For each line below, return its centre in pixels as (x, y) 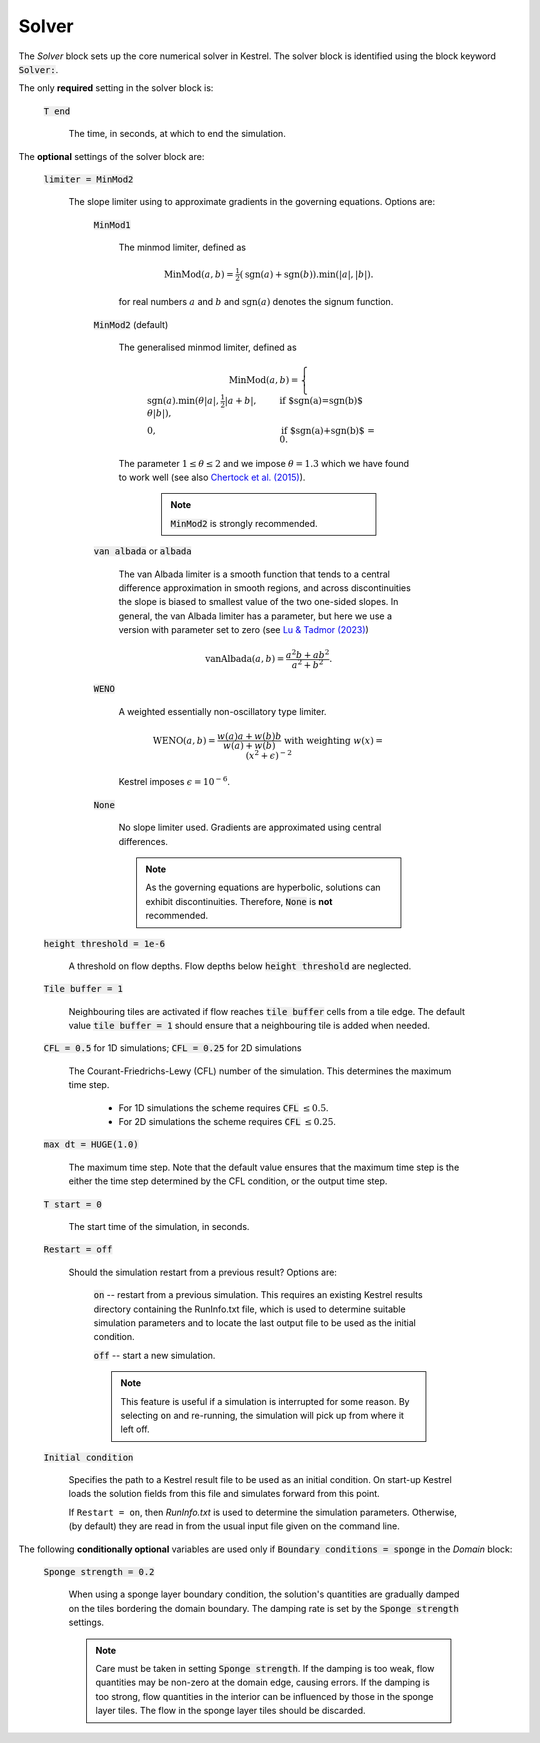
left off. (135, 1429)
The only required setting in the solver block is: (116, 88)
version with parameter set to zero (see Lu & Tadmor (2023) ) (243, 630)
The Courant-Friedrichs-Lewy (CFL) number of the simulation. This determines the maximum (260, 1071)
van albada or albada (142, 551)
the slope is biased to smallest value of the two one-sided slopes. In (258, 602)
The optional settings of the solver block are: (111, 156)
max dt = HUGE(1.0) (91, 1144)
